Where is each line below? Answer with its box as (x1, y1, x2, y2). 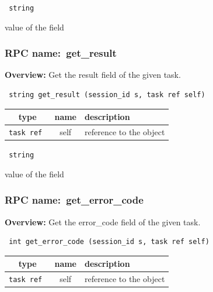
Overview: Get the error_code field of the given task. (5, 215, 201, 228)
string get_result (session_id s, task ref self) (9, 91, 205, 99)
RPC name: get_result (5, 46, 117, 60)
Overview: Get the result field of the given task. (5, 68, 181, 81)
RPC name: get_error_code (5, 193, 144, 207)
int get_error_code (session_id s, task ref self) (9, 238, 209, 246)
